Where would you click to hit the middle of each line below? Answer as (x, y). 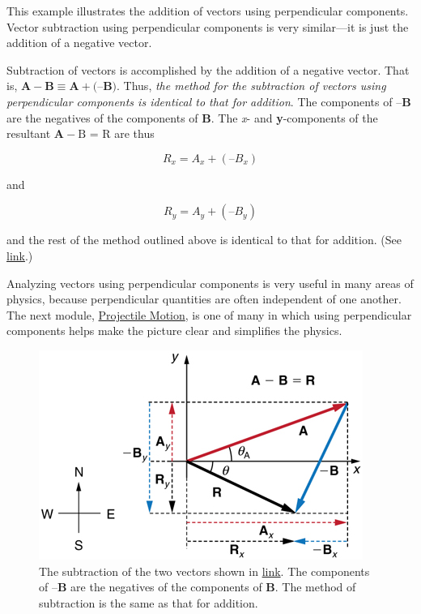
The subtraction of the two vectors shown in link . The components (204, 571)
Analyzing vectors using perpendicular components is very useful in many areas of (210, 283)
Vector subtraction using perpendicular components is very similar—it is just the (208, 26)
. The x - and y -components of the (294, 117)
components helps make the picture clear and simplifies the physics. (174, 331)
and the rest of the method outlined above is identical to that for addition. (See (204, 240)
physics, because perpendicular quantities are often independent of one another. (204, 299)
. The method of (315, 587)
